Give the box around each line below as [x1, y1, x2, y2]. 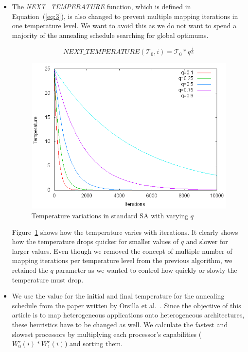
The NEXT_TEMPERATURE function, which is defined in [12, 1, 191, 11]
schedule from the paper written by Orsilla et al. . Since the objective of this [12, 300, 241, 310]
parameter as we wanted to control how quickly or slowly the [55, 265, 237, 275]
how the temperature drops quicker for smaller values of [12, 236, 179, 246]
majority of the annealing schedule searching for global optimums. [12, 30, 209, 40]
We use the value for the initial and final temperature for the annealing [12, 291, 225, 301]
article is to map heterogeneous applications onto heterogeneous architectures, [12, 310, 245, 320]
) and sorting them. [64, 338, 123, 349]
